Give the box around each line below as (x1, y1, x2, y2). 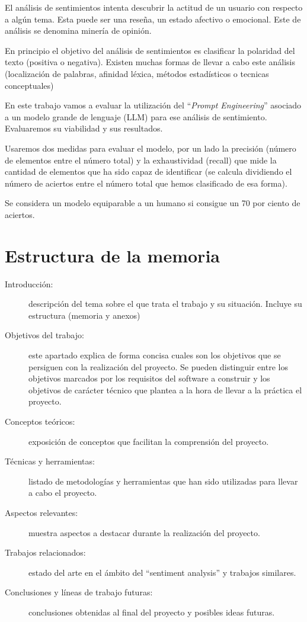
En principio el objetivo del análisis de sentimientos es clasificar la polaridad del (5, 44, 295, 56)
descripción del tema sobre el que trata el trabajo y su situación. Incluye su (28, 297, 302, 310)
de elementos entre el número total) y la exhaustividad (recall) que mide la (5, 153, 277, 166)
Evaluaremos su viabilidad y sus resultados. (5, 122, 163, 134)
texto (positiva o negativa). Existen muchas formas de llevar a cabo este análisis (5, 56, 295, 68)
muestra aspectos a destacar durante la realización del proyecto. (28, 526, 260, 538)
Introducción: (5, 277, 53, 290)
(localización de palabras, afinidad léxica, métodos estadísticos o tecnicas (5, 67, 269, 79)
